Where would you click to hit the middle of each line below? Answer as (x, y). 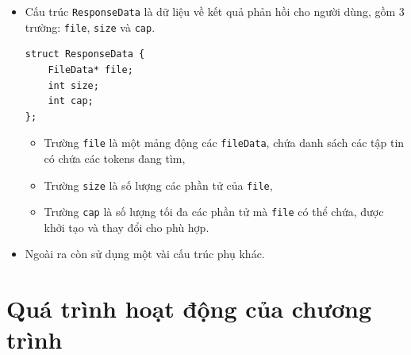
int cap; (71, 101)
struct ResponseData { (85, 54)
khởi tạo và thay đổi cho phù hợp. (127, 227)
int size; (73, 85)
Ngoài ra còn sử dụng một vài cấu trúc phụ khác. (145, 254)
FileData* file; (90, 69)
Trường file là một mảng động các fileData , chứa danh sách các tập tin (224, 143)
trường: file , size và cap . (90, 27)
